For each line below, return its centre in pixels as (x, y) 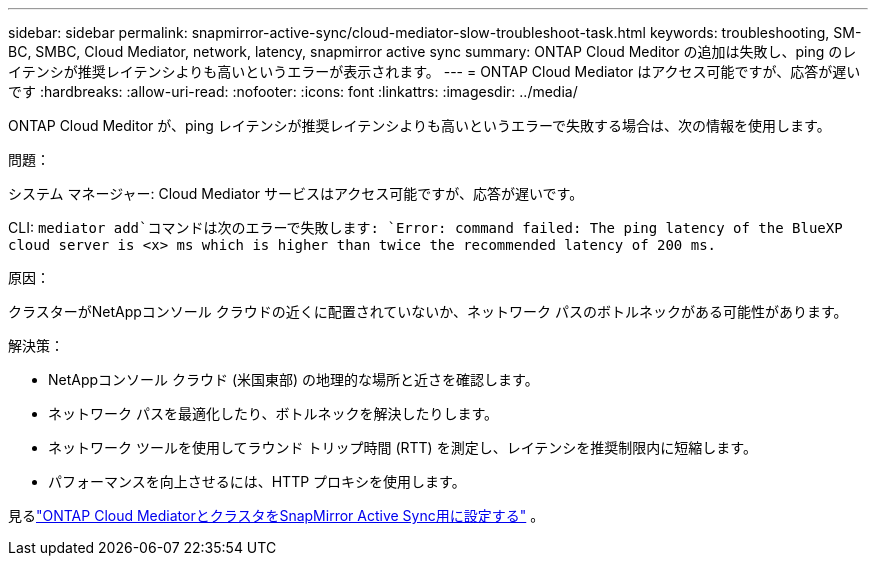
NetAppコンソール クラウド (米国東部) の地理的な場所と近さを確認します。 (293, 379)
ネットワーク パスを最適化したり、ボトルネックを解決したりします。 (273, 413)
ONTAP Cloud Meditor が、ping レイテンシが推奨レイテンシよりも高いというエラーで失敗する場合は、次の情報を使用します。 (419, 125)
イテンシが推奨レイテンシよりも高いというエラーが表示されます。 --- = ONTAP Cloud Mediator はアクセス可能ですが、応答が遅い (434, 71)
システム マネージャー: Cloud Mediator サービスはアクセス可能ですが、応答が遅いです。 (296, 193)
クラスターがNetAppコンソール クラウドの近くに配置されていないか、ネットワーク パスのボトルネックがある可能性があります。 (428, 311)
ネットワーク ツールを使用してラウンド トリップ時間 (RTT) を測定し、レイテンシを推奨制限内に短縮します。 (402, 447)
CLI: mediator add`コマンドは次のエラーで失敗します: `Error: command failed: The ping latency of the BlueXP (425, 227)
